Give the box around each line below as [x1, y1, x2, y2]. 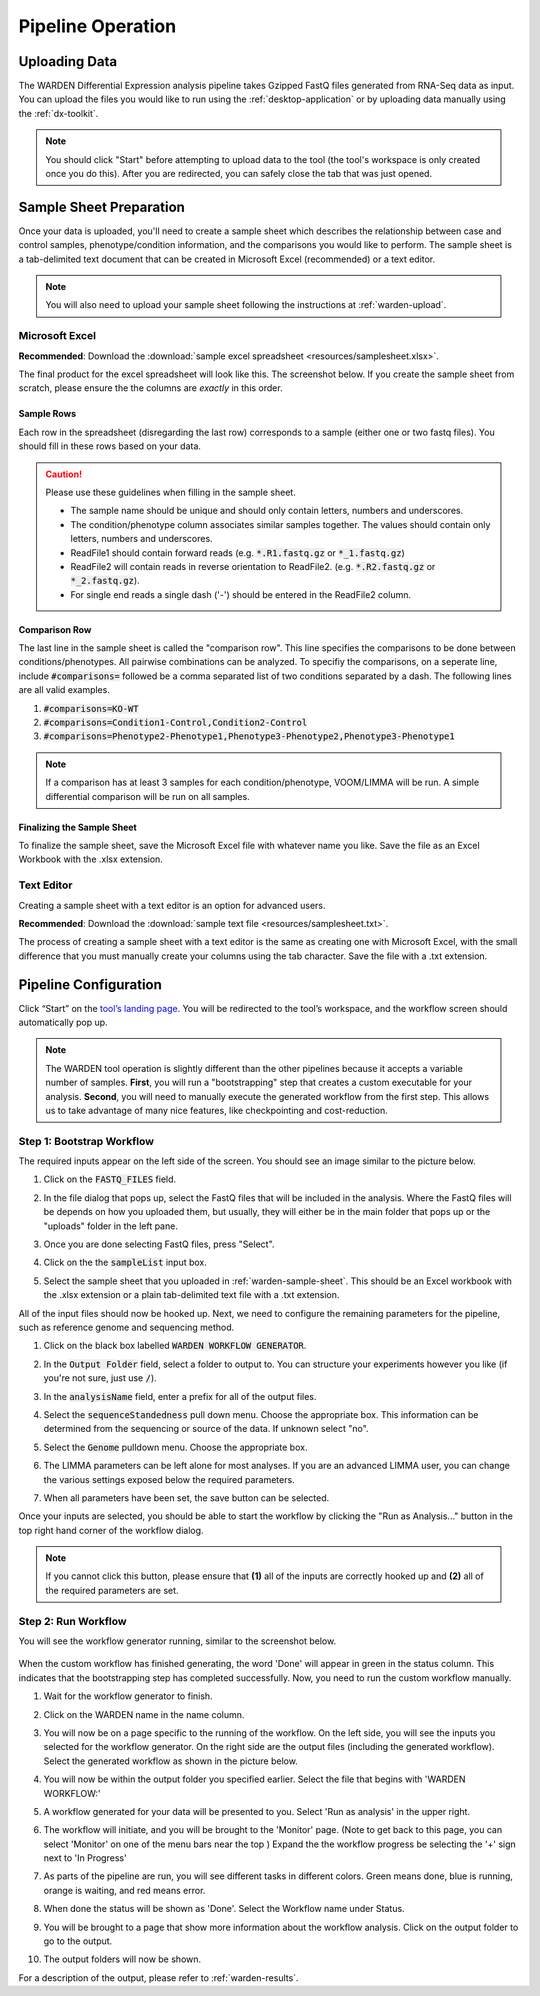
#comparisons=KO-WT [43, 703, 139, 714]
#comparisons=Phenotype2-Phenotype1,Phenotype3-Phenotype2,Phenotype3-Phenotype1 [43, 731, 455, 742]
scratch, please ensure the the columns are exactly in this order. [18, 382, 284, 394]
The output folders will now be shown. [43, 1953, 202, 1965]
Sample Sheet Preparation [18, 198, 185, 215]
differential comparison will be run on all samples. [45, 790, 250, 802]
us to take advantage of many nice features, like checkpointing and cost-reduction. [45, 1104, 389, 1116]
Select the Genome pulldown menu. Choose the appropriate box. [43, 1441, 308, 1453]
